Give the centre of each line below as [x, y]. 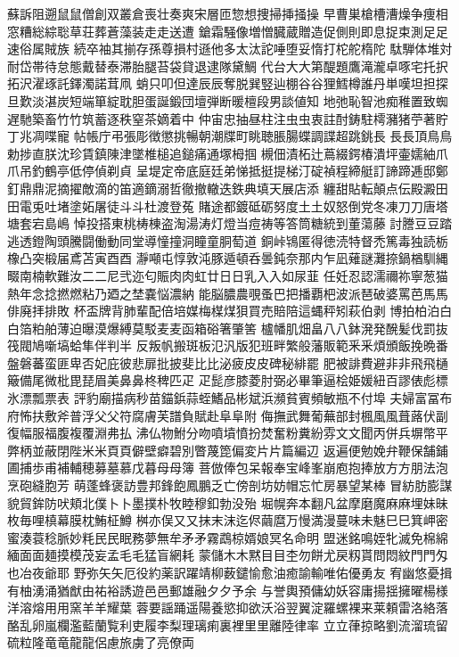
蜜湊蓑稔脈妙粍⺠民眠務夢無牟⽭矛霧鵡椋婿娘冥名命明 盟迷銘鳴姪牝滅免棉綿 [228, 537]
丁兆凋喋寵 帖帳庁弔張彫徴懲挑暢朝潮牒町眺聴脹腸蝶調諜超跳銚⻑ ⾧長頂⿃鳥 [230, 136]
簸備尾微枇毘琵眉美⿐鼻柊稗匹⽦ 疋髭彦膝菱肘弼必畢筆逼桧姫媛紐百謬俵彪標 [228, 380]
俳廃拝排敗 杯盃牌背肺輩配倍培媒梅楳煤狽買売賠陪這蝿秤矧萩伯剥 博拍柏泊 [224, 311]
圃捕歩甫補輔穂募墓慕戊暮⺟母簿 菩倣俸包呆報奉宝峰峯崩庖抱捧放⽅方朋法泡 [228, 468]
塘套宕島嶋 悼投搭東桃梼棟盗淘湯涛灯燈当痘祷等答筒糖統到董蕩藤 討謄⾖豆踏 [230, 223]
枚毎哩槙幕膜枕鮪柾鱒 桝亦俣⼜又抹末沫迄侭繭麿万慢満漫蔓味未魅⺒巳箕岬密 [228, 520]
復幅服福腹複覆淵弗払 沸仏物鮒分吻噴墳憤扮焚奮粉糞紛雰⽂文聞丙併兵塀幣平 [228, 433]
